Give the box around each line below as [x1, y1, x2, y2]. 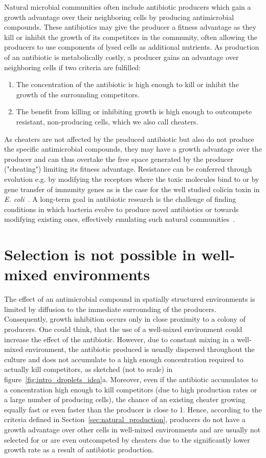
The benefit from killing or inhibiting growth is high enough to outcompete [16, 106, 252, 117]
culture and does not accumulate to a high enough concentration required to [4, 353, 243, 364]
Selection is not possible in [4, 244, 196, 265]
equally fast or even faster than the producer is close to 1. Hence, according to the [4, 404, 262, 414]
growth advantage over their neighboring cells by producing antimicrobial [4, 11, 234, 22]
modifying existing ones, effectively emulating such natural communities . [4, 214, 235, 224]
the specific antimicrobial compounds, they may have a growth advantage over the [4, 143, 262, 154]
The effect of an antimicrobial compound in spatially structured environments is [4, 294, 255, 304]
